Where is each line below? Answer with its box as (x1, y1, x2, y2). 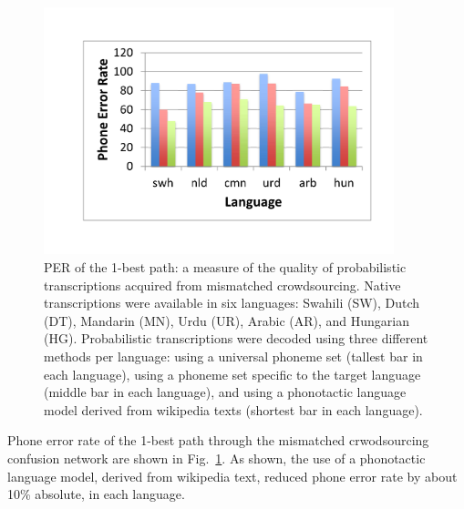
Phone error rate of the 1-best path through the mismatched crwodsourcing (7, 431, 429, 450)
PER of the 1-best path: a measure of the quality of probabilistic (44, 257, 407, 276)
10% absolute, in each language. (7, 484, 185, 504)
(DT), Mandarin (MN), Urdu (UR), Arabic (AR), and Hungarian (44, 310, 409, 330)
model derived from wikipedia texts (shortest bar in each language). (44, 400, 423, 419)
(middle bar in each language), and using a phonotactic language (44, 382, 407, 402)
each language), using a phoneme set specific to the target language (44, 364, 421, 383)
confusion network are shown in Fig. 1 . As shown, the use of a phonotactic (7, 448, 426, 467)
